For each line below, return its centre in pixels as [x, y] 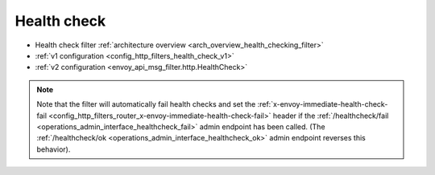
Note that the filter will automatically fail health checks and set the [146, 104]
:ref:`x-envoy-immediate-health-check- [323, 104]
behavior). [54, 149]
